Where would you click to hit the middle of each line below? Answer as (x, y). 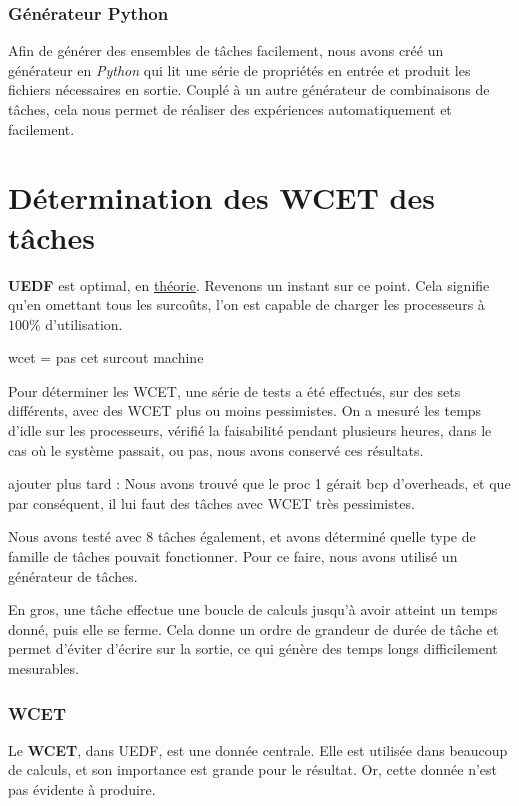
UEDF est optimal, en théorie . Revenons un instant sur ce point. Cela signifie (249, 284)
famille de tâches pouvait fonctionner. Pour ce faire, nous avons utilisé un (233, 556)
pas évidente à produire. (82, 789)
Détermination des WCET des (221, 197)
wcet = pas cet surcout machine (106, 357)
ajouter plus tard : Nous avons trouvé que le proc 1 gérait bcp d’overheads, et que (259, 483)
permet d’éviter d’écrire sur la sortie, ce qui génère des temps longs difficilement (253, 648)
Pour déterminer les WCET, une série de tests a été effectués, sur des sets (234, 390)
